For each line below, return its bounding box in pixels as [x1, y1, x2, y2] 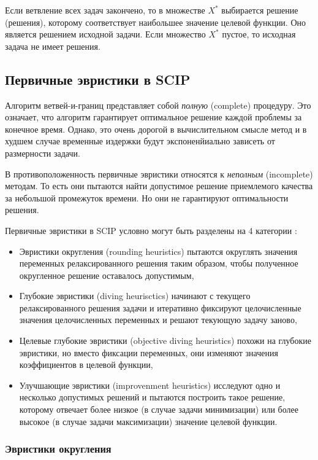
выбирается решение [221, 4, 298, 16]
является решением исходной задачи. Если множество [5, 28, 206, 41]
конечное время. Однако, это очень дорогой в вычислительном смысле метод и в [5, 122, 307, 135]
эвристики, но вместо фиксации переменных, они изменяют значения [19, 346, 278, 359]
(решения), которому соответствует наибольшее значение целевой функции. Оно [5, 15, 306, 28]
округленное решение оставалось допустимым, [19, 268, 194, 281]
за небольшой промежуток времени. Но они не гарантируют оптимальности [5, 191, 289, 204]
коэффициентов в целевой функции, [19, 358, 153, 371]
